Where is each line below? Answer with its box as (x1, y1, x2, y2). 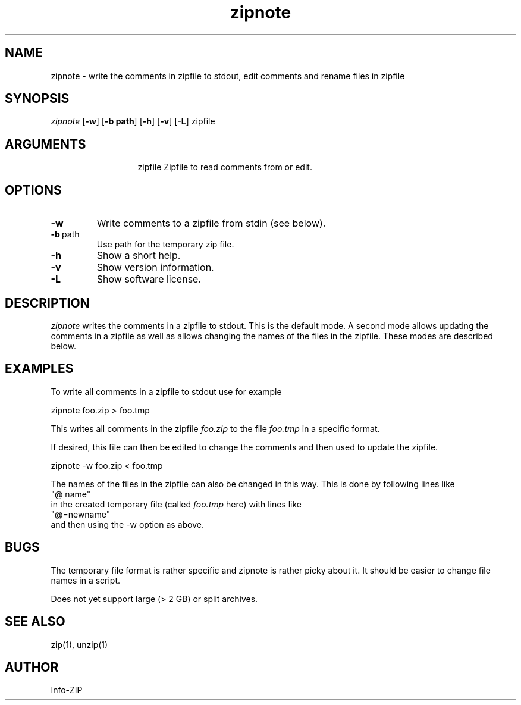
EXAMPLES (5, 361, 74, 377)
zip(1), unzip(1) (51, 639, 108, 650)
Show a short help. (96, 249, 181, 262)
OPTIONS (5, 182, 62, 198)
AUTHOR (5, 659, 59, 675)
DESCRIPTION (5, 295, 90, 311)
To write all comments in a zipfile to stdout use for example (51, 386, 282, 397)
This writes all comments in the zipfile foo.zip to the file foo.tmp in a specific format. (51, 423, 380, 434)
